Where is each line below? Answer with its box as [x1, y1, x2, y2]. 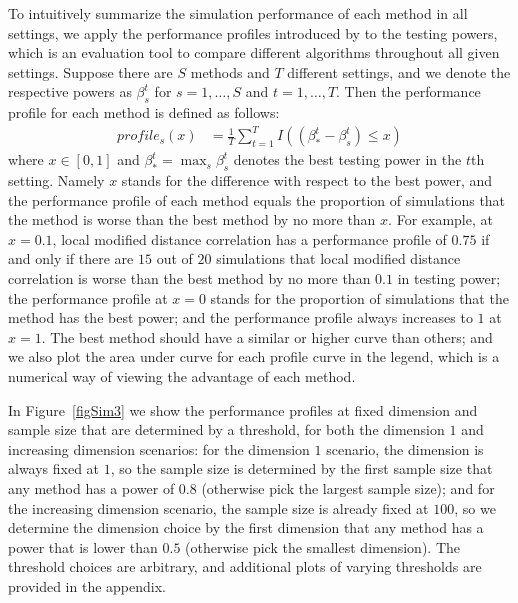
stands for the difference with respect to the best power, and [121, 170, 493, 191]
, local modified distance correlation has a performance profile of [52, 228, 447, 249]
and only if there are [8, 248, 134, 269]
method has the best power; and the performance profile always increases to [8, 307, 473, 328]
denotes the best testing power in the [233, 149, 462, 170]
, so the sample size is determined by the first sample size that [110, 458, 493, 479]
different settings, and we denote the [287, 61, 511, 82]
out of [156, 248, 193, 269]
